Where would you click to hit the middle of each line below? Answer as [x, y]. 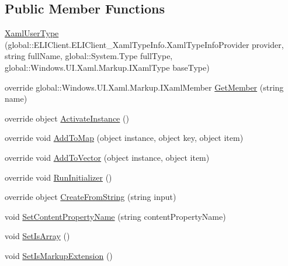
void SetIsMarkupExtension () [59, 255]
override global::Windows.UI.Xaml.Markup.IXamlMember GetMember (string [144, 87]
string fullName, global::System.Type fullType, [89, 56]
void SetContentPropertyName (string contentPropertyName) [115, 216]
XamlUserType [32, 33]
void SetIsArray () [37, 236]
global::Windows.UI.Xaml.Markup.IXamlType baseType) [107, 67]
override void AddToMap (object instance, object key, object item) [124, 138]
